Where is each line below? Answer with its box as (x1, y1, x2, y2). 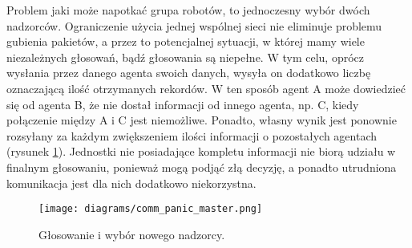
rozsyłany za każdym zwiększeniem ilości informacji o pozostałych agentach (6, 127, 378, 144)
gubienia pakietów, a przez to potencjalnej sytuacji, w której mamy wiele (6, 33, 365, 50)
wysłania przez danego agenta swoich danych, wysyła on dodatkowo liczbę (6, 64, 371, 81)
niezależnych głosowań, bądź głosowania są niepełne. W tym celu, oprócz (6, 48, 364, 65)
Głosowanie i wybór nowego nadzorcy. (38, 226, 225, 242)
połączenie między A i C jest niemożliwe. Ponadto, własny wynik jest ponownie (6, 112, 397, 128)
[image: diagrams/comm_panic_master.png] (38, 203, 263, 215)
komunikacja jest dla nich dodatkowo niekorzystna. (6, 174, 256, 191)
